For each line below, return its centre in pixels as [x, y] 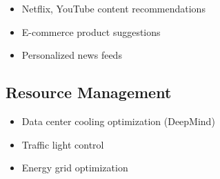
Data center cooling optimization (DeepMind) [118, 121]
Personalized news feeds [72, 55]
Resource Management [89, 92]
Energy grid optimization [75, 168]
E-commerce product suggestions [91, 31]
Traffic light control [63, 144]
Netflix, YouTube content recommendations [113, 8]
